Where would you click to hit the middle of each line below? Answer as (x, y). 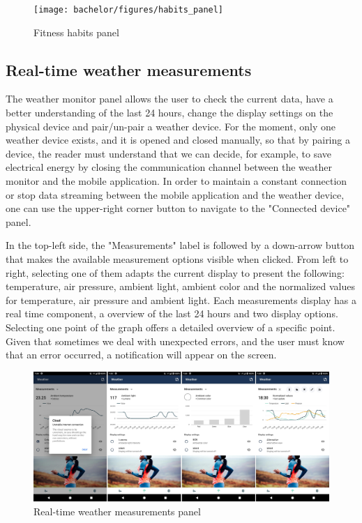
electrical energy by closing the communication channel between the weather (169, 167)
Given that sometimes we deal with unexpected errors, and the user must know (175, 341)
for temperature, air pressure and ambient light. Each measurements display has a (181, 300)
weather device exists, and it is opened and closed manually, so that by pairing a (178, 140)
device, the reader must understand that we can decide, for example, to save (169, 153)
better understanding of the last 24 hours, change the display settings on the (169, 113)
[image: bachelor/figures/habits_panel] (129, 10)
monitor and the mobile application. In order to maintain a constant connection (176, 181)
